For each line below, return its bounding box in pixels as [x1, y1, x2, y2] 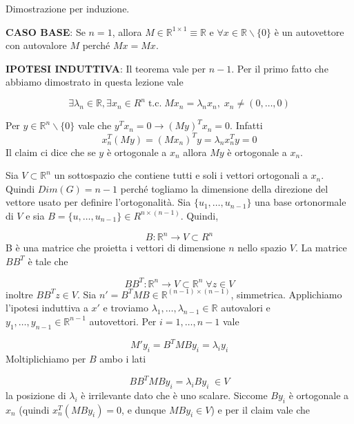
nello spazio [237, 240, 287, 255]
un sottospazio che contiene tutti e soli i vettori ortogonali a [54, 168, 308, 182]
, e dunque [121, 402, 166, 416]
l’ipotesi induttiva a [6, 300, 88, 315]
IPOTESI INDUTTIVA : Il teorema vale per [6, 61, 206, 75]
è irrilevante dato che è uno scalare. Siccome [81, 387, 268, 402]
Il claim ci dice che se [6, 144, 96, 159]
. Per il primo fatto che [231, 61, 328, 75]
